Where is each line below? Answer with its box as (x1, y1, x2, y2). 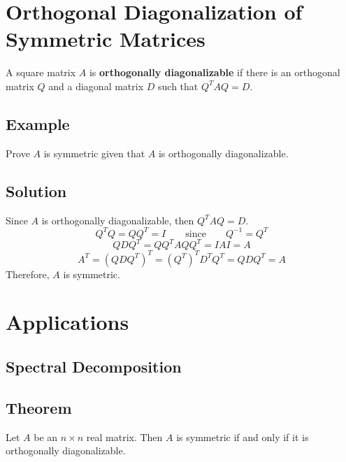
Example (6, 113, 70, 134)
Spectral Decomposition (6, 355, 182, 377)
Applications (6, 308, 129, 336)
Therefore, (6, 266, 50, 281)
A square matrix (6, 65, 76, 80)
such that (158, 78, 199, 93)
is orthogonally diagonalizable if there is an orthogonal (89, 65, 340, 80)
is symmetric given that (43, 145, 145, 160)
